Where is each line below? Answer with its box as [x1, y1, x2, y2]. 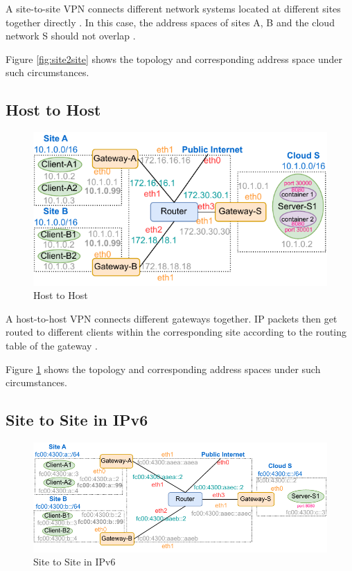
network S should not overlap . [6, 28, 136, 43]
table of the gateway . [6, 338, 98, 352]
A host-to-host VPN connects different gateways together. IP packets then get [6, 311, 337, 325]
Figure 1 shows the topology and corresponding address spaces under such [6, 361, 321, 376]
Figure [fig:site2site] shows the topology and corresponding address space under [6, 51, 342, 66]
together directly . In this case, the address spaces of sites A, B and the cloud [6, 15, 335, 29]
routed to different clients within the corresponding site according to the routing [6, 325, 347, 339]
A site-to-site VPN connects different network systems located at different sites [6, 1, 341, 15]
